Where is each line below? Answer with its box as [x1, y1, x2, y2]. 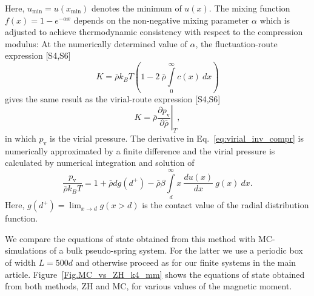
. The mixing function [209, 2, 290, 14]
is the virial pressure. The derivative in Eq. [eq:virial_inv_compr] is [50, 132, 304, 145]
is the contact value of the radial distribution [142, 199, 309, 211]
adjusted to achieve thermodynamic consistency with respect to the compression [5, 25, 303, 38]
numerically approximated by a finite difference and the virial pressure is [5, 144, 275, 157]
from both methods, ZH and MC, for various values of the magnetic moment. [5, 280, 292, 292]
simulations [5, 244, 47, 257]
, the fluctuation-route [195, 37, 278, 50]
